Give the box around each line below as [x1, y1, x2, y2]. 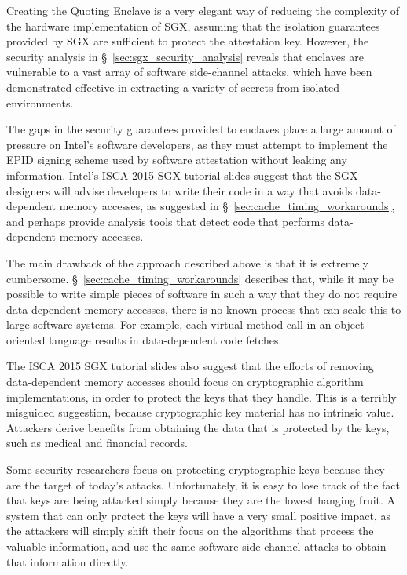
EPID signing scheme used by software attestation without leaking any [6, 151, 347, 168]
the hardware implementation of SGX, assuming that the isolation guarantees [6, 17, 380, 34]
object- [335, 316, 368, 333]
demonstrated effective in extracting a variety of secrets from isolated [6, 78, 339, 95]
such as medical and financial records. [6, 435, 188, 451]
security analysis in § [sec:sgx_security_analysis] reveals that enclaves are [6, 48, 364, 64]
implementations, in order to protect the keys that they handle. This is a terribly [6, 388, 397, 405]
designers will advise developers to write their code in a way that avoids [6, 182, 353, 198]
